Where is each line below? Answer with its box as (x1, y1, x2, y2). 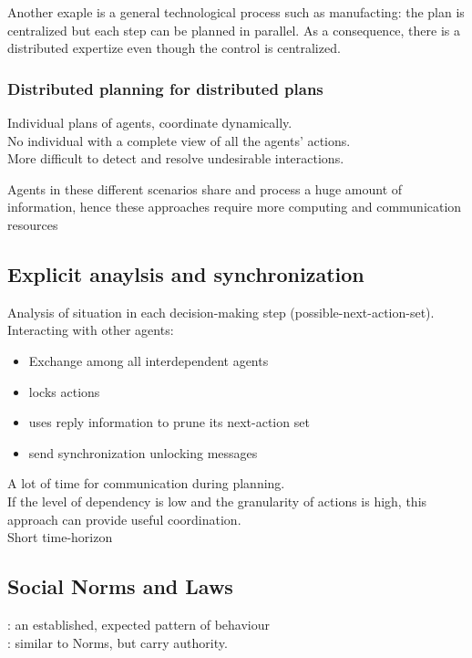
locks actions (28, 381, 100, 401)
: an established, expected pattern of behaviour (7, 614, 271, 633)
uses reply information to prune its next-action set (28, 413, 310, 432)
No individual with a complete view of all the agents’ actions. (7, 131, 351, 150)
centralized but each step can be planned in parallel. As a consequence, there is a (7, 20, 460, 39)
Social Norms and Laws (7, 572, 233, 601)
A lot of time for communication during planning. (7, 474, 285, 493)
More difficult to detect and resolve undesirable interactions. (7, 149, 344, 168)
